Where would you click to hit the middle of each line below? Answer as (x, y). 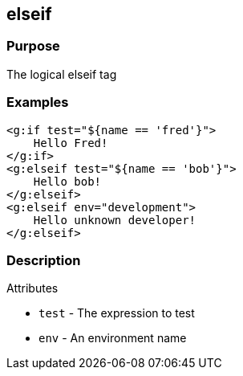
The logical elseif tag (62, 74)
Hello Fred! (71, 143)
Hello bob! (67, 181)
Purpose (33, 46)
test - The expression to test (117, 313)
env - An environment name (113, 338)
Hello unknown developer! (115, 220)
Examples (38, 102)
